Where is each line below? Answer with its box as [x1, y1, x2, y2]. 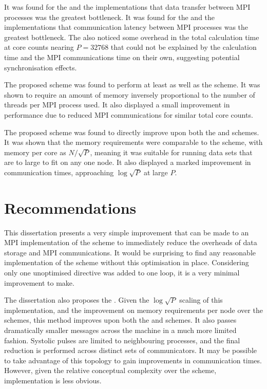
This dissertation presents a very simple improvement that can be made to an [4, 227, 249, 237]
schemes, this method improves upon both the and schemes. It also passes [4, 314, 237, 325]
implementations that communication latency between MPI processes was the [4, 22, 249, 32]
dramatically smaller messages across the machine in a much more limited [4, 324, 237, 335]
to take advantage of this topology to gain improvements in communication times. [4, 355, 262, 365]
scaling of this [179, 294, 223, 305]
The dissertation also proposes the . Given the [4, 294, 149, 305]
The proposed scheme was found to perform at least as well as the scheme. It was [4, 79, 260, 90]
